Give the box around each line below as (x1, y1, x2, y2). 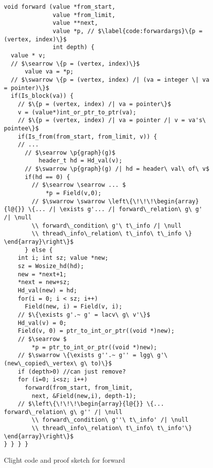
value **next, (53, 19, 98, 27)
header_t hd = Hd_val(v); (38, 157, 123, 164)
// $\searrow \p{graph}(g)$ (24, 149, 116, 156)
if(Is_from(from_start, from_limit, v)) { (18, 133, 157, 140)
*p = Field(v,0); (45, 190, 102, 197)
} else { (24, 246, 53, 253)
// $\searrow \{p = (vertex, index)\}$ (11, 60, 140, 67)
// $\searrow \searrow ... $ (32, 181, 126, 189)
